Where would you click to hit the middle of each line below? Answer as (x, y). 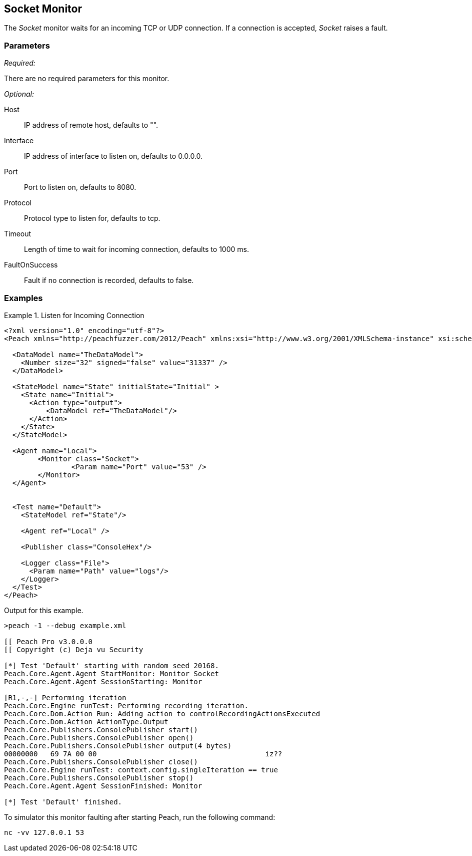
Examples (23, 298)
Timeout (18, 234)
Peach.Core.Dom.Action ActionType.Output (86, 722)
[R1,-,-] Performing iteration (65, 697)
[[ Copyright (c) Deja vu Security (74, 649)
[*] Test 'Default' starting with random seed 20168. (111, 665)
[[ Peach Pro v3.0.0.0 (48, 641)
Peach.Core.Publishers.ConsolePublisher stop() (99, 778)
